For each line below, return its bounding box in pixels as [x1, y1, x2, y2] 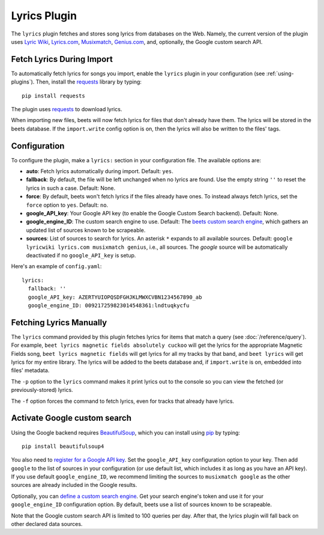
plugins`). [11, 78, 35, 85]
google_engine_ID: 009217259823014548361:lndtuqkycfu [28, 302, 190, 309]
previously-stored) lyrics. [11, 387, 73, 394]
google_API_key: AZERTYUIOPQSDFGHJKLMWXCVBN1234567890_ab [28, 293, 202, 301]
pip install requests [22, 92, 85, 99]
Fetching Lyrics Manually [11, 317, 107, 328]
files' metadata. [11, 367, 50, 374]
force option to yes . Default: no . [26, 201, 109, 209]
